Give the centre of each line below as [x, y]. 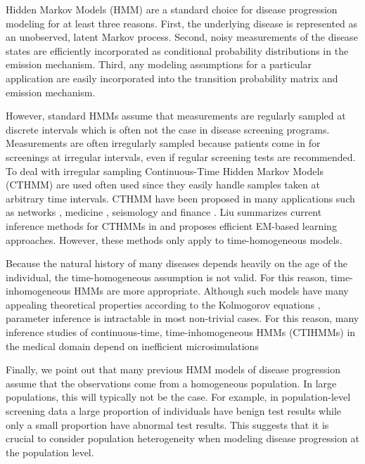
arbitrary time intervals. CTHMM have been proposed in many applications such [180, 198]
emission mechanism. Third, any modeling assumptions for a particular [159, 64]
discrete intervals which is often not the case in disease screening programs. [168, 129]
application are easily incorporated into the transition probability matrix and [172, 78]
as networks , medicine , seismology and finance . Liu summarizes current [164, 212]
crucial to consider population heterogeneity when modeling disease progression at [183, 438]
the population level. [50, 452]
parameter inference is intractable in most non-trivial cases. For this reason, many [182, 318]
